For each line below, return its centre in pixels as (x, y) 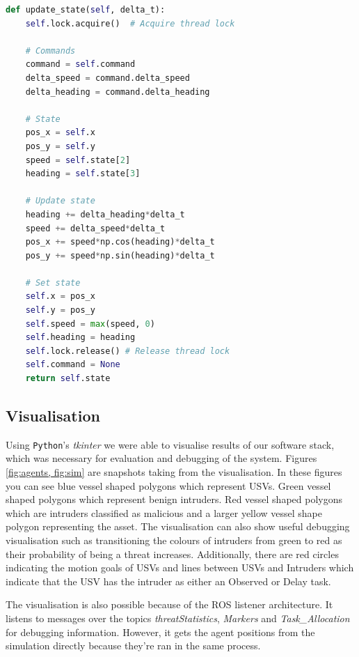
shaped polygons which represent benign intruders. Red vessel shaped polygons (174, 499)
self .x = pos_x (60, 296)
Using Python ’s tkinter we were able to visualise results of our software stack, (170, 444)
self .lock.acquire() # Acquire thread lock (130, 23)
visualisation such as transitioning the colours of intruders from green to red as (174, 540)
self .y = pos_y (60, 310)
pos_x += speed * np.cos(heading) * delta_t (120, 242)
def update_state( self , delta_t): (86, 10)
